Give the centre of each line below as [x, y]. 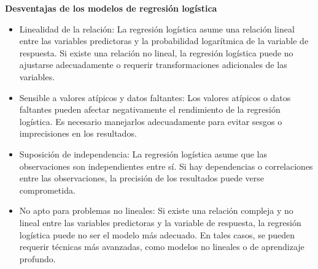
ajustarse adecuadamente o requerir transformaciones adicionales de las [153, 65]
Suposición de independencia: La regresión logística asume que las [143, 153]
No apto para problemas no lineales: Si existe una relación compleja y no [156, 210]
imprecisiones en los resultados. [78, 133]
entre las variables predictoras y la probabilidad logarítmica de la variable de [164, 41]
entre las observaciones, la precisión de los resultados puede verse [142, 178]
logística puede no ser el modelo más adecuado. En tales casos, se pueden [157, 234]
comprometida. [47, 190]
